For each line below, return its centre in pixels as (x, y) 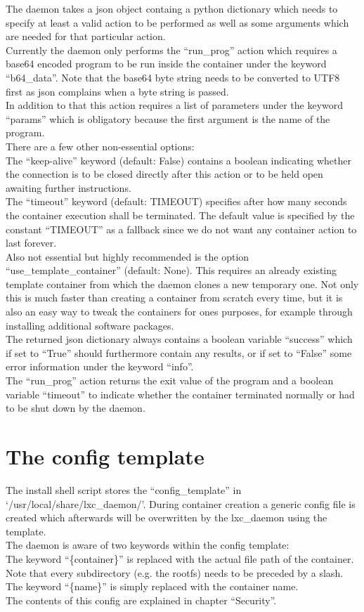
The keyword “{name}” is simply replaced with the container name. (152, 586)
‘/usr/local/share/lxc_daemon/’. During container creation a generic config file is (181, 503)
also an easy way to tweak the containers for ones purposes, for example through (179, 312)
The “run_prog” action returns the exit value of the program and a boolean (170, 380)
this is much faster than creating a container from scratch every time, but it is (174, 298)
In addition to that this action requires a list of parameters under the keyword (175, 105)
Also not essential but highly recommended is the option (128, 256)
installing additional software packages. (90, 325)
